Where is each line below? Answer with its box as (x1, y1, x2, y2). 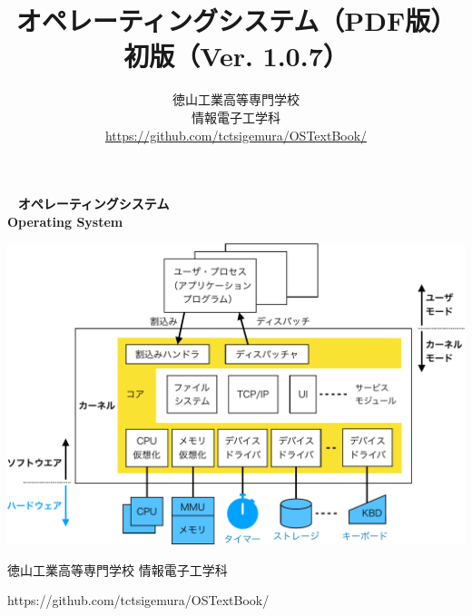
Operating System (7, 211, 123, 230)
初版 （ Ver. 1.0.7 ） (123, 37, 349, 74)
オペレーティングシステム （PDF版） (15, 2, 457, 39)
